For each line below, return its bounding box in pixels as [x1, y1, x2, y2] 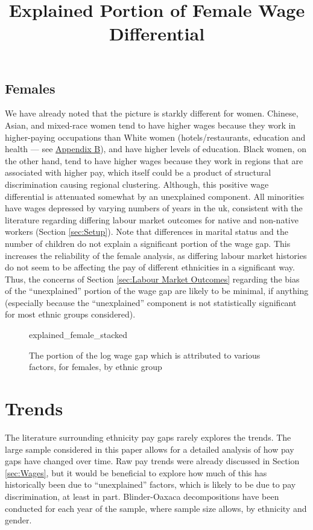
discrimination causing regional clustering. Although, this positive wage [5, 177, 269, 190]
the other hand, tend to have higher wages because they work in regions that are [5, 154, 303, 167]
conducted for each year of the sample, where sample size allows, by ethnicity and [5, 502, 307, 514]
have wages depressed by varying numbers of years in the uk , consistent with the [5, 202, 303, 214]
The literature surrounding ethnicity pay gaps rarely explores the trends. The [5, 430, 291, 443]
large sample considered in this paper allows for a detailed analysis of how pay [5, 442, 294, 455]
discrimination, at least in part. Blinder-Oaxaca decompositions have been [5, 490, 279, 502]
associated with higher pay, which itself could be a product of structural [5, 166, 271, 179]
